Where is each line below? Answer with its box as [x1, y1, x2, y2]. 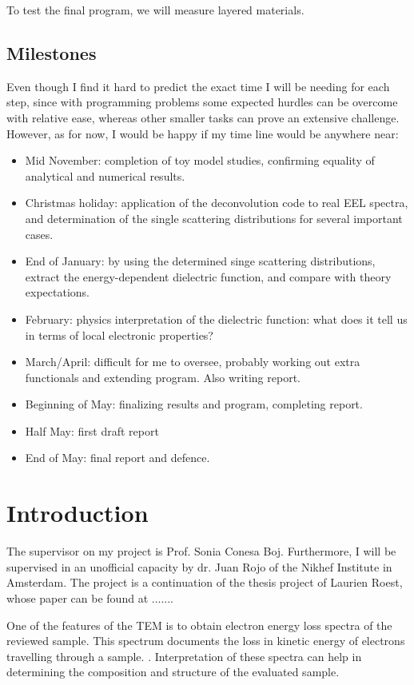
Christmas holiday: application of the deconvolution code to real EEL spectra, [25, 194, 408, 211]
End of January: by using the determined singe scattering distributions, [25, 253, 376, 269]
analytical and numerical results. [25, 167, 185, 184]
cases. [25, 225, 54, 242]
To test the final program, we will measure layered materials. [6, 2, 305, 18]
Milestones [6, 40, 97, 65]
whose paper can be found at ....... [6, 589, 173, 606]
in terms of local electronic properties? [25, 326, 213, 343]
